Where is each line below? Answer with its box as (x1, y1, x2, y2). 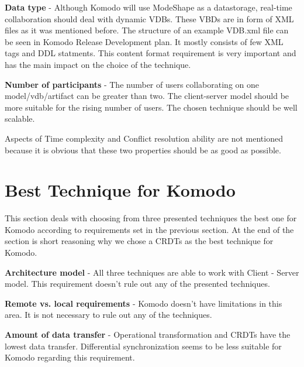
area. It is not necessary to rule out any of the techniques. (5, 308, 212, 321)
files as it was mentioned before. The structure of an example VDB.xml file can (5, 24, 289, 36)
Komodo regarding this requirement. (5, 351, 135, 363)
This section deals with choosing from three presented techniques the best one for (5, 212, 297, 224)
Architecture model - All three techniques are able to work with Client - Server (5, 266, 299, 278)
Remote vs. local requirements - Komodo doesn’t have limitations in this (5, 297, 282, 309)
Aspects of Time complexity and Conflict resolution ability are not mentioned (5, 132, 283, 144)
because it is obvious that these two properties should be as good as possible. (5, 143, 281, 156)
